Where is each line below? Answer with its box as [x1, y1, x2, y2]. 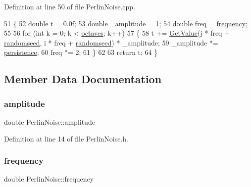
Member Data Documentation [4, 71, 162, 87]
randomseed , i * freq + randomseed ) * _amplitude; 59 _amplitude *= [4, 37, 218, 47]
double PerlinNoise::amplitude [4, 116, 95, 127]
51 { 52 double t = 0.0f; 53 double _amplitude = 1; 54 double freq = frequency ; [4, 18, 248, 28]
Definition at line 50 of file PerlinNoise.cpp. [4, 1, 135, 11]
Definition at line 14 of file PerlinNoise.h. [4, 133, 128, 143]
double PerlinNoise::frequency [4, 174, 94, 184]
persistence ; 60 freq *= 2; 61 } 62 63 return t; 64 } [4, 47, 158, 57]
